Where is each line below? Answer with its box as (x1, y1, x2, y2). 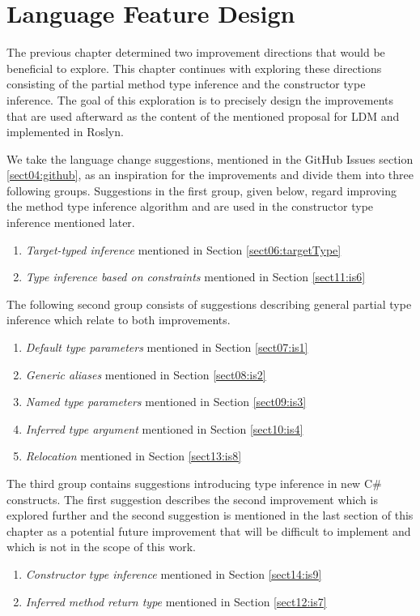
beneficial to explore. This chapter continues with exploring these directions (6, 59, 382, 76)
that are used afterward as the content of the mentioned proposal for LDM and (6, 107, 400, 124)
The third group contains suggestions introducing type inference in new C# (6, 475, 382, 491)
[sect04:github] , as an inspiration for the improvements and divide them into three (6, 166, 414, 183)
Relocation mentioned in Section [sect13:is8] (25, 447, 242, 464)
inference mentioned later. (6, 214, 135, 231)
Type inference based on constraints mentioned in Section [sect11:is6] (25, 268, 366, 285)
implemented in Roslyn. (6, 123, 124, 140)
